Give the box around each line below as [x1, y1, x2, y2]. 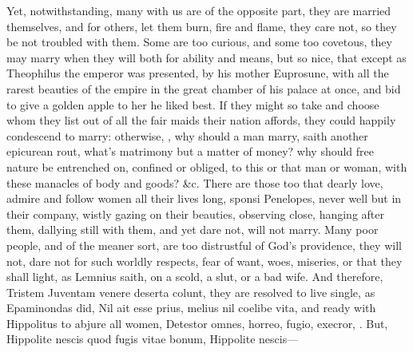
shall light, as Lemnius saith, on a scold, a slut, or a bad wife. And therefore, [6, 268, 383, 285]
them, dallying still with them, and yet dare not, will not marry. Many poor [6, 221, 379, 238]
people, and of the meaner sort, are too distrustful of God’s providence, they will [6, 236, 402, 253]
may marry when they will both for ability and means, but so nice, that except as [6, 49, 407, 65]
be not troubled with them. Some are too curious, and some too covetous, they [6, 34, 392, 50]
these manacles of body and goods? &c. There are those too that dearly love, [6, 174, 383, 191]
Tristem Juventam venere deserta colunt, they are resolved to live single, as [6, 283, 375, 300]
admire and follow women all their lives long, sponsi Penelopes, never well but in [6, 190, 402, 207]
